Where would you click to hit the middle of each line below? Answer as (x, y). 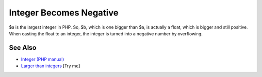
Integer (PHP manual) (42, 59)
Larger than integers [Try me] (50, 66)
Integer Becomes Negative (64, 13)
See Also (23, 48)
